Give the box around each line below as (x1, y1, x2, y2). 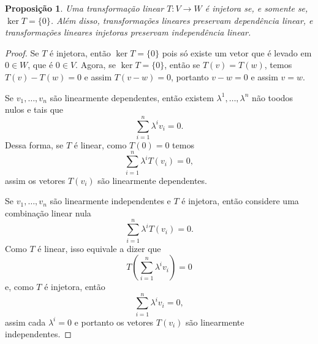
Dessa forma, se (5, 138, 64, 151)
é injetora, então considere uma (181, 194, 299, 207)
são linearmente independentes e (50, 194, 171, 207)
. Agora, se (75, 58, 116, 71)
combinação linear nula (5, 206, 91, 219)
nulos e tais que (5, 103, 64, 116)
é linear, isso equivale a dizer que (37, 242, 161, 254)
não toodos (252, 91, 293, 104)
